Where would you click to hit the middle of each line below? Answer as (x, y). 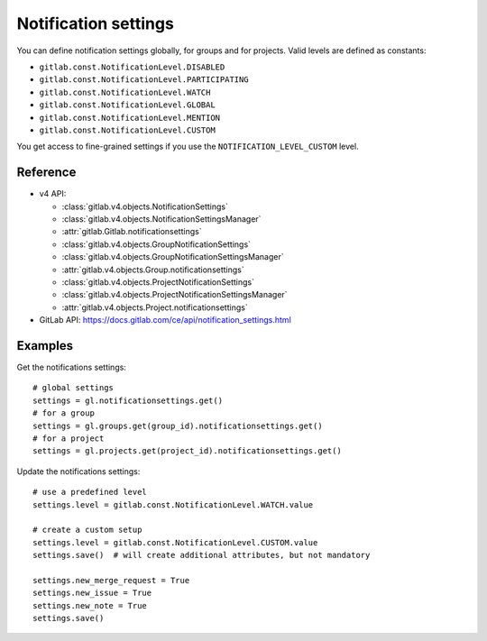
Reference (46, 173)
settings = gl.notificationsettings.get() (128, 400)
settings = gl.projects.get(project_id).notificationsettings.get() (187, 451)
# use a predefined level (90, 492)
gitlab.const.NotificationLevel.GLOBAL (127, 105)
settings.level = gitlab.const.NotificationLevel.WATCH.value (173, 504)
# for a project (69, 438)
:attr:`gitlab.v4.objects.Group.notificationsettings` (153, 270)
